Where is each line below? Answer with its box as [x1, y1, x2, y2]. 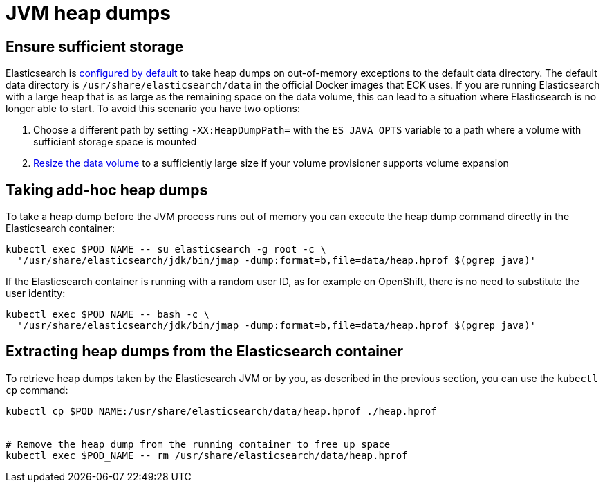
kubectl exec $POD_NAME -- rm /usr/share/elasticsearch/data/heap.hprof [6, 449, 408, 461]
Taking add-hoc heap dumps [6, 181, 208, 199]
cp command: [6, 383, 68, 396]
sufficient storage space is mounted [33, 136, 197, 148]
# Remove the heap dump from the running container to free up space [6, 438, 391, 450]
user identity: [6, 287, 66, 300]
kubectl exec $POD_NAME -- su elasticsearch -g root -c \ [6, 244, 326, 255]
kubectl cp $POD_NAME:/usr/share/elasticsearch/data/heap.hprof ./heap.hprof [6, 405, 437, 417]
